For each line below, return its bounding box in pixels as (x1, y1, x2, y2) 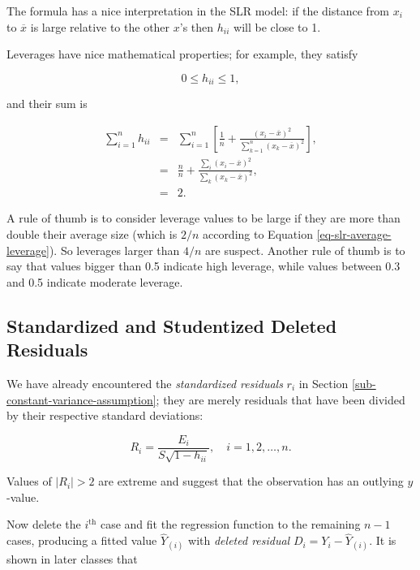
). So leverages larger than (49, 241, 180, 258)
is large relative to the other (30, 18, 170, 35)
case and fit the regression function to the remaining (100, 516, 361, 533)
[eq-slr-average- (316, 226, 392, 243)
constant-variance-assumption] (6, 391, 156, 408)
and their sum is (6, 95, 88, 112)
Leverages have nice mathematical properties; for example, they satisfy (6, 45, 358, 63)
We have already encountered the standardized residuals (6, 375, 283, 392)
